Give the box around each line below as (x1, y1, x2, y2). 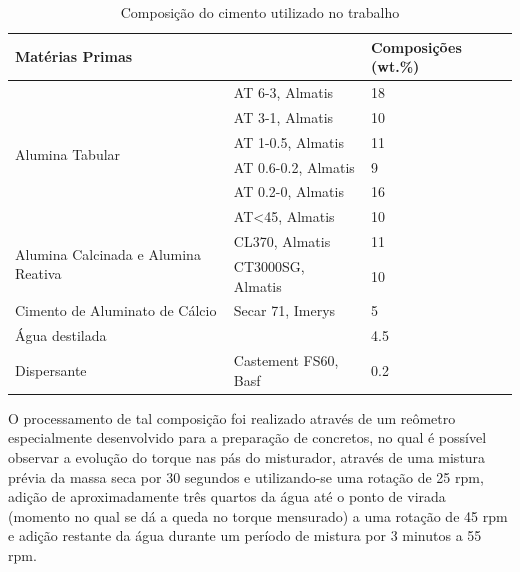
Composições (371, 36, 462, 57)
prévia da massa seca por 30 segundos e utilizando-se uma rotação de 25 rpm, (8, 466, 484, 487)
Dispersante (15, 359, 87, 380)
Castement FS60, (233, 350, 339, 371)
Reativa (15, 263, 62, 284)
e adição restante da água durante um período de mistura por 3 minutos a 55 (8, 525, 482, 546)
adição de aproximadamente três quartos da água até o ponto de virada (8, 486, 446, 507)
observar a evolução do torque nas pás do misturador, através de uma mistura (8, 446, 486, 467)
